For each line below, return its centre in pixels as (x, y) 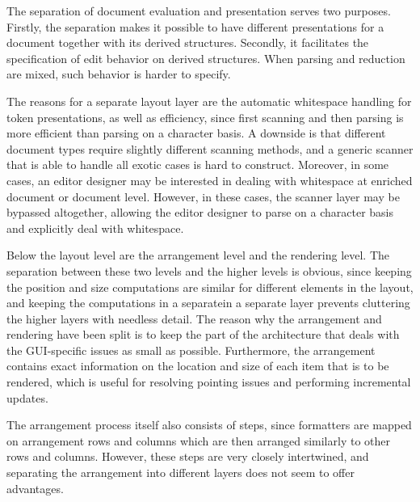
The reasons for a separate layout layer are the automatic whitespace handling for (209, 101)
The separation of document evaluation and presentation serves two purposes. (199, 11)
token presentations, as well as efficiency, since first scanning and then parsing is (205, 117)
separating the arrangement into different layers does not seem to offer (181, 472)
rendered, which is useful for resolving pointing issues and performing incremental (209, 382)
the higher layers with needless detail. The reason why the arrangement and (194, 318)
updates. (27, 397)
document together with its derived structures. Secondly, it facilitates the (188, 42)
